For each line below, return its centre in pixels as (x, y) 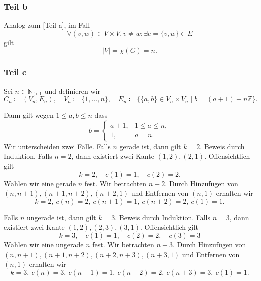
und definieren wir (73, 91)
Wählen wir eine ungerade (44, 244)
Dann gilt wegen (29, 115)
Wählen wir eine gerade (40, 183)
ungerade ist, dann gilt (62, 217)
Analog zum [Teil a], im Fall (47, 25)
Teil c (15, 72)
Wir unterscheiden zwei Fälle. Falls (57, 146)
